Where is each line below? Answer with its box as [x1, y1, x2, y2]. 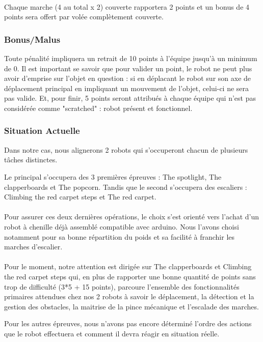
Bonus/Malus [4, 33, 61, 45]
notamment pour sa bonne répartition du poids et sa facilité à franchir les [4, 231, 235, 242]
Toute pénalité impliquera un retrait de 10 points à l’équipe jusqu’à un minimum [4, 53, 257, 63]
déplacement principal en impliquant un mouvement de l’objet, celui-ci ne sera [4, 82, 249, 93]
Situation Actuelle [4, 124, 80, 137]
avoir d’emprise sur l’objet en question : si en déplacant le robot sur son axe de [4, 73, 251, 83]
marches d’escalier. [4, 241, 63, 252]
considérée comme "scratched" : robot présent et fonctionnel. [4, 102, 193, 113]
